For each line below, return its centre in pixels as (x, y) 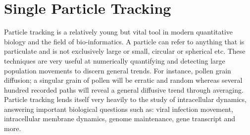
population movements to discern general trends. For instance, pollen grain (118, 70)
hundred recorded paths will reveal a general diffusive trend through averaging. (124, 89)
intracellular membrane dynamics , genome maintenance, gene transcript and (120, 118)
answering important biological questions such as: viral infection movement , (119, 109)
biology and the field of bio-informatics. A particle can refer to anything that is (124, 41)
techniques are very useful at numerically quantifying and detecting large (115, 60)
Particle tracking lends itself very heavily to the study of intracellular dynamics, (125, 99)
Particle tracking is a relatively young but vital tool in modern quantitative (119, 32)
